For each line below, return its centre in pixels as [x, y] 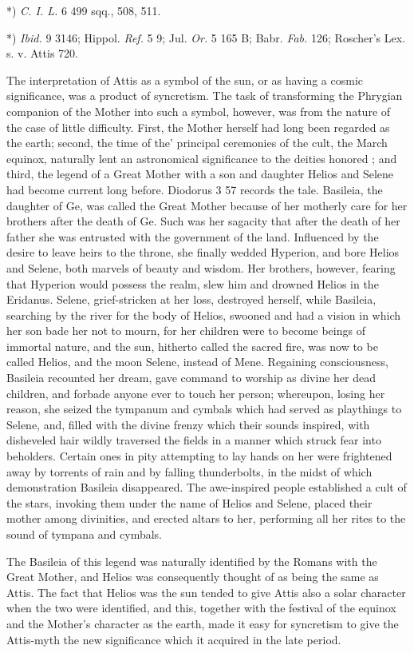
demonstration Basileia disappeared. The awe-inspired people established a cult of [207, 487]
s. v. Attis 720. [42, 53]
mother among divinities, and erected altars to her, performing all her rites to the [206, 518]
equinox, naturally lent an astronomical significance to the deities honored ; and [202, 158]
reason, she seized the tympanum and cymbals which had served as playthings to [204, 409]
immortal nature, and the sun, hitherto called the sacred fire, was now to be [192, 346]
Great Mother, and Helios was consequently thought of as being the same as [193, 577]
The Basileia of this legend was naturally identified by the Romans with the [192, 561]
